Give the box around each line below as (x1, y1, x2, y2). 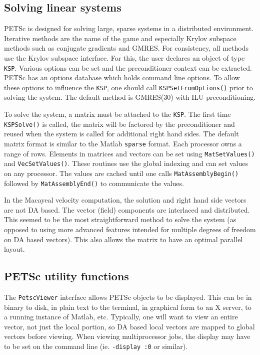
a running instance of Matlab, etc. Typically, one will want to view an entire (4, 311, 238, 322)
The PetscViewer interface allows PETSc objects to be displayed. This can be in (4, 292, 252, 302)
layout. (4, 244, 25, 254)
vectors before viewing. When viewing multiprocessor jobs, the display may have (4, 331, 250, 341)
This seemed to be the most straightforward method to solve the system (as (4, 214, 236, 225)
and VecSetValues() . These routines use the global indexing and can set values (4, 158, 248, 168)
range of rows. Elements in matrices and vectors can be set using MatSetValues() (4, 148, 255, 158)
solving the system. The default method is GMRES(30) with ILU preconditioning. (4, 92, 256, 102)
